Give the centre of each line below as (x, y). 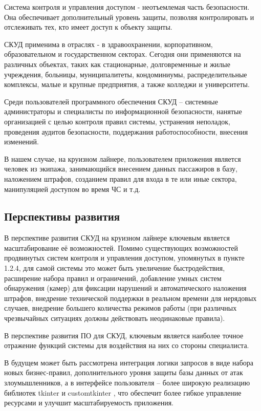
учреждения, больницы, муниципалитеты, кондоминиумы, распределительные (126, 74)
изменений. (21, 142)
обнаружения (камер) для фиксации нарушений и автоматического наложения (125, 288)
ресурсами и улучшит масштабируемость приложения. (89, 403)
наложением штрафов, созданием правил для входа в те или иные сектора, (121, 178)
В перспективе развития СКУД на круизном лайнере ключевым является (117, 238)
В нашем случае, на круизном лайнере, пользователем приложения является (123, 158)
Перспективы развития (62, 216)
